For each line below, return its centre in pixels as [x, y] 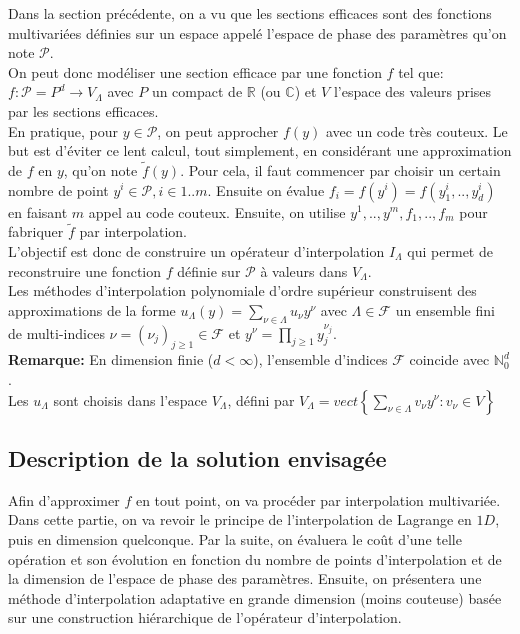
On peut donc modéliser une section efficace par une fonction [195, 71]
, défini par [261, 399]
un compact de [197, 91]
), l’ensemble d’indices [320, 359]
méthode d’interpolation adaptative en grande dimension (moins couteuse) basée [255, 597]
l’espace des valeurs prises [412, 91]
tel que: [421, 71]
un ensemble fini [445, 309]
